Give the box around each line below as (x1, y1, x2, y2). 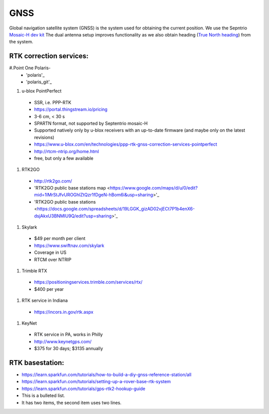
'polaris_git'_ (26, 79, 52, 85)
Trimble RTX (21, 268, 47, 274)
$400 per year (34, 286, 64, 292)
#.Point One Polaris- (9, 65, 51, 71)
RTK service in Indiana (21, 297, 68, 304)
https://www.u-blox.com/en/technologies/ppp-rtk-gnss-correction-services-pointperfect (34, 141, 218, 147)
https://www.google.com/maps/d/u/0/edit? (110, 185, 198, 191)
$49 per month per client (34, 235, 86, 241)
